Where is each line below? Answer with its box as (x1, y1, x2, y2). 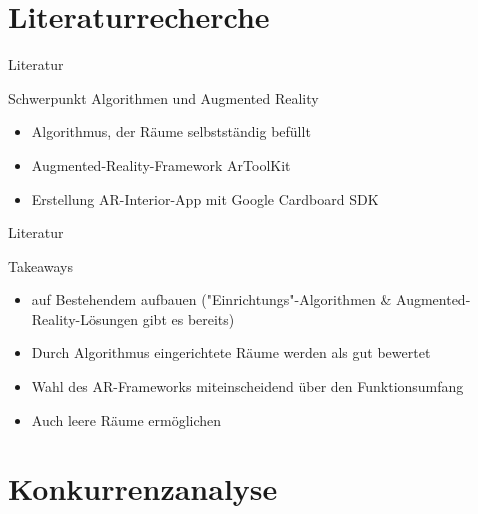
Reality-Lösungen (31, 308, 139, 329)
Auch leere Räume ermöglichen (31, 409, 222, 430)
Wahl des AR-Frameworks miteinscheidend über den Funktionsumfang (31, 376, 464, 397)
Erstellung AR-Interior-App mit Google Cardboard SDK (31, 188, 379, 209)
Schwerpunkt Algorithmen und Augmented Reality (8, 87, 319, 108)
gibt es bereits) (142, 308, 235, 329)
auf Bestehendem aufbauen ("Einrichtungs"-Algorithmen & (31, 289, 392, 310)
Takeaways (8, 255, 74, 276)
